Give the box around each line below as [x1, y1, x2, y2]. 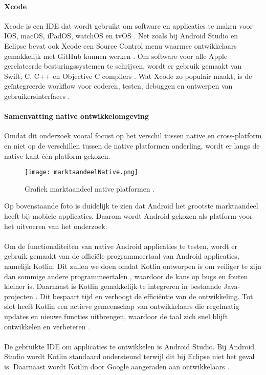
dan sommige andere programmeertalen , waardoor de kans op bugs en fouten [4, 270, 248, 281]
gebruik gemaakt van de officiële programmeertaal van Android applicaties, [4, 251, 239, 261]
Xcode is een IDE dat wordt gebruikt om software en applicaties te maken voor [4, 20, 253, 31]
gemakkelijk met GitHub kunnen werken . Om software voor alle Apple [4, 50, 228, 61]
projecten [4, 290, 33, 301]
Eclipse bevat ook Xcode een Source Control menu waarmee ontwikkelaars [4, 40, 237, 51]
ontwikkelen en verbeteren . [4, 321, 91, 331]
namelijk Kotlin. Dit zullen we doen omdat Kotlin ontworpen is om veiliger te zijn [4, 260, 261, 271]
